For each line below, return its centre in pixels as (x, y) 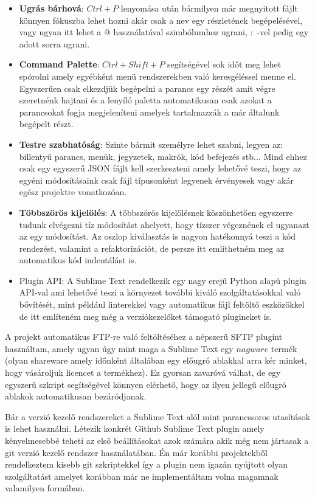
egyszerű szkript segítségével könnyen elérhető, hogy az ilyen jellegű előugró (146, 384)
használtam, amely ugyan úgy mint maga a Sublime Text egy (119, 348)
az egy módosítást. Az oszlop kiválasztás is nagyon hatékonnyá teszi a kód (157, 236)
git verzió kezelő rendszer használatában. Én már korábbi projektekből (136, 452)
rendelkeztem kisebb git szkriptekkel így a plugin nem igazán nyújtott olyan (146, 464)
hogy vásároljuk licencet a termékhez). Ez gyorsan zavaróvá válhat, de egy (143, 372)
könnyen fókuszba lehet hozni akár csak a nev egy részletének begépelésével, (161, 20)
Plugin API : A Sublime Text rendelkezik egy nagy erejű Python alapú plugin (163, 280)
